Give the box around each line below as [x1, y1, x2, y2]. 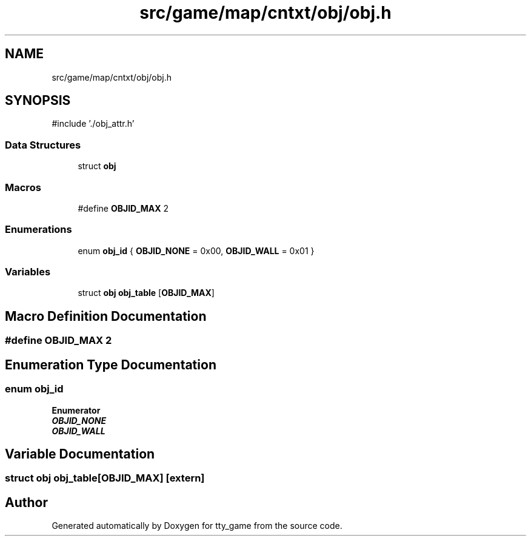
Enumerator [52, 405, 101, 415]
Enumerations [5, 223, 72, 236]
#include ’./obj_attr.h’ [52, 118, 135, 129]
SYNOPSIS [5, 93, 71, 109]
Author [5, 494, 48, 510]
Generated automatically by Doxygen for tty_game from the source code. [52, 520, 342, 531]
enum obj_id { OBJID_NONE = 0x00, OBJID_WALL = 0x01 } [78, 245, 315, 256]
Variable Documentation [5, 446, 155, 462]
